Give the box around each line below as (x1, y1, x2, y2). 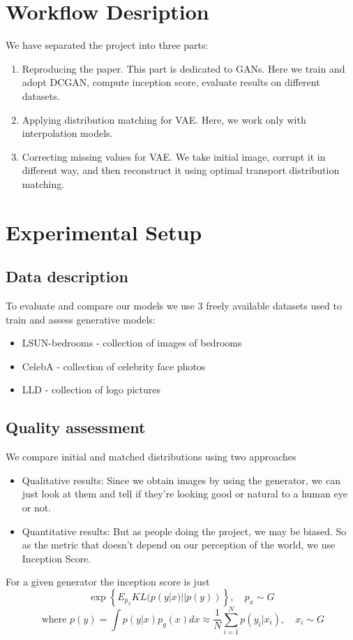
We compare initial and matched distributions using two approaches (6, 449, 296, 464)
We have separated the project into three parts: (6, 38, 209, 52)
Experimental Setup (6, 217, 202, 246)
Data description (6, 266, 128, 287)
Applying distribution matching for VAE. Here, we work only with (22, 112, 306, 126)
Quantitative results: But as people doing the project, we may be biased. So (22, 523, 347, 538)
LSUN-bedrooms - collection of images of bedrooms (22, 335, 242, 350)
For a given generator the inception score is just (6, 574, 210, 589)
